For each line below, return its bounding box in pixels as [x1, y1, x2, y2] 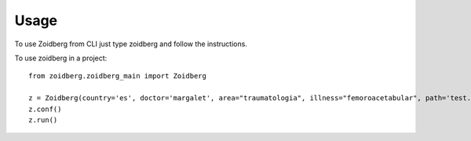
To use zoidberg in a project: [14, 53, 108, 63]
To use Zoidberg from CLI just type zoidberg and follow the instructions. [14, 39, 247, 49]
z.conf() [28, 104, 62, 114]
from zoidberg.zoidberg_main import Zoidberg [28, 71, 207, 81]
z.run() [28, 115, 58, 125]
